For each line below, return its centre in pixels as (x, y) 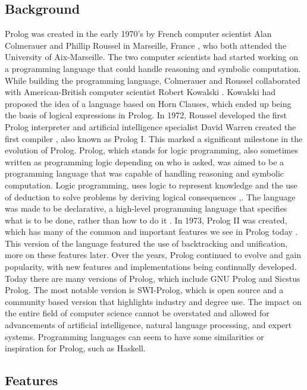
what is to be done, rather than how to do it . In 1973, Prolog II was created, (146, 220)
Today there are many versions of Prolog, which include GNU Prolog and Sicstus (153, 278)
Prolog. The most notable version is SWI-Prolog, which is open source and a (144, 290)
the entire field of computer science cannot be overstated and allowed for (137, 313)
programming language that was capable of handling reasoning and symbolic (144, 173)
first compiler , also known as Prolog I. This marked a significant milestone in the (154, 138)
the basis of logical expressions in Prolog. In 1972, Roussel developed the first (146, 115)
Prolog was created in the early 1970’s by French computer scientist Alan (138, 34)
